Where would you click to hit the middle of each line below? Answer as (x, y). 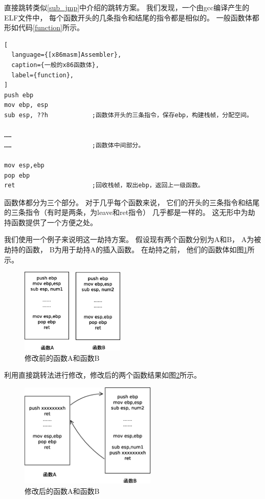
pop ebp (17, 175)
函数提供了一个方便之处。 (54, 222)
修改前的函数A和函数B (62, 357)
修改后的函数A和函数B (62, 491)
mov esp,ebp (24, 165)
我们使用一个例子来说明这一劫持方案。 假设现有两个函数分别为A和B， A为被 (133, 239)
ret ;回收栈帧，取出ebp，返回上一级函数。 (104, 186)
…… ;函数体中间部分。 (74, 145)
